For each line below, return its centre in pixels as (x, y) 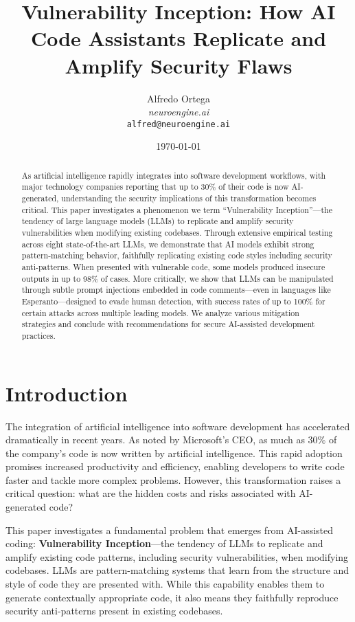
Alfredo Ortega (179, 98)
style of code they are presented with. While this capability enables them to (165, 584)
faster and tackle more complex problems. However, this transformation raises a (173, 479)
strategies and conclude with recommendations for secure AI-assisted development (168, 324)
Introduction (67, 393)
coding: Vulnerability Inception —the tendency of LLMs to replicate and (164, 543)
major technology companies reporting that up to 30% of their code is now (155, 187)
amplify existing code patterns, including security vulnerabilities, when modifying (177, 556)
